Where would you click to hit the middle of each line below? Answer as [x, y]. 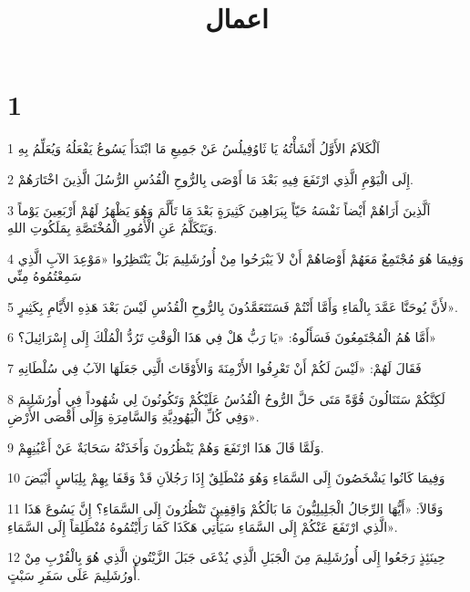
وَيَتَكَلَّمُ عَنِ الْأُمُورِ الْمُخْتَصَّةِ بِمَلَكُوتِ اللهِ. [112, 228]
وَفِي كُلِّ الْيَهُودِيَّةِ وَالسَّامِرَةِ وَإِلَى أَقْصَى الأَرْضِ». [133, 416]
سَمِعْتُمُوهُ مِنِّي [45, 276]
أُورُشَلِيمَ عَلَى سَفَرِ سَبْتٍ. [74, 574]
